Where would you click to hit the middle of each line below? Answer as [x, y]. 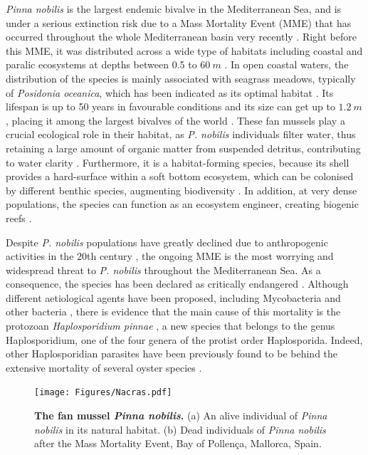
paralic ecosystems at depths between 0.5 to [101, 64]
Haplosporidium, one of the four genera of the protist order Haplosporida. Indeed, [184, 339]
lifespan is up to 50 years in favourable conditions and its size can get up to [170, 106]
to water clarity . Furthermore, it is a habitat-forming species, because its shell [178, 162]
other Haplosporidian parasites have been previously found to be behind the [172, 354]
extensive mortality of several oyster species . [104, 367]
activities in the [40, 256]
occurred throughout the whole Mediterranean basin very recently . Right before [181, 37]
